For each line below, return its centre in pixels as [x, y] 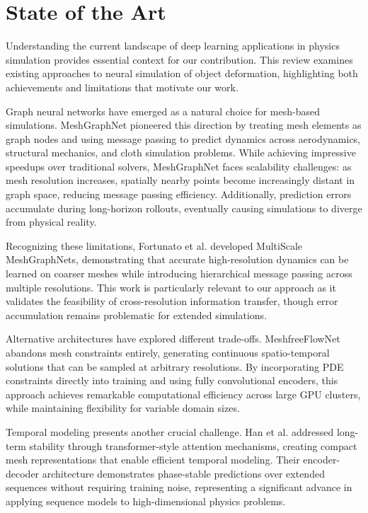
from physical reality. [51, 222]
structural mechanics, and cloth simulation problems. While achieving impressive [181, 152]
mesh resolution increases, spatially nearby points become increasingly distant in [180, 180]
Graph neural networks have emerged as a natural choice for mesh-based [163, 111]
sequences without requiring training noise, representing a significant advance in [179, 487]
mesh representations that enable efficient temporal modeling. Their [153, 460]
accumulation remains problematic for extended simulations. [137, 315]
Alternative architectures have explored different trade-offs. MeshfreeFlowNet [173, 339]
